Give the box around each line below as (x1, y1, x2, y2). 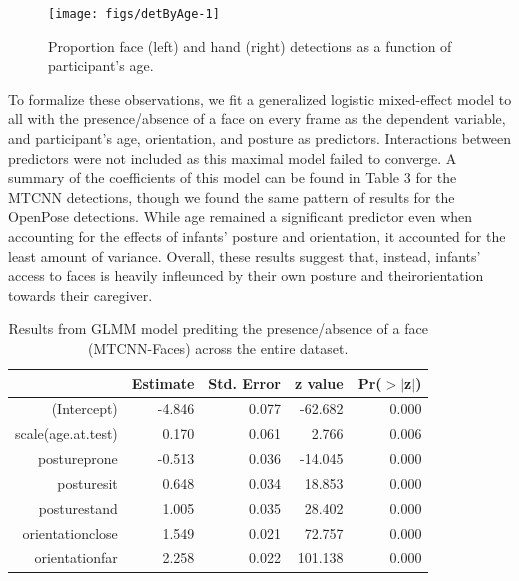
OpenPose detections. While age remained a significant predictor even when (8, 206, 473, 227)
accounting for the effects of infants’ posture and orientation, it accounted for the (8, 226, 506, 246)
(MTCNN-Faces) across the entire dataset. (88, 337, 349, 358)
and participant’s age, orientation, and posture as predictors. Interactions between (8, 128, 512, 149)
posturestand (38, 497, 118, 518)
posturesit (57, 472, 118, 493)
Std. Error (208, 372, 281, 393)
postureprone (37, 448, 118, 469)
